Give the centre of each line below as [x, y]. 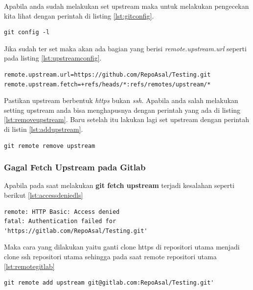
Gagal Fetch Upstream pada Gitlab [75, 167]
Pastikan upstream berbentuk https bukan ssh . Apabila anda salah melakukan [121, 100]
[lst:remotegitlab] [29, 266]
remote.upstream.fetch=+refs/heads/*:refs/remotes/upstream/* [107, 84]
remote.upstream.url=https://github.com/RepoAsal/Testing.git [107, 74]
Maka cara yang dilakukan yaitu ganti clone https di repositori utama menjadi [122, 247]
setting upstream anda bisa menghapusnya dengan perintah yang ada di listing [122, 110]
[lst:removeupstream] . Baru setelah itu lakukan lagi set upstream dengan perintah [126, 119]
